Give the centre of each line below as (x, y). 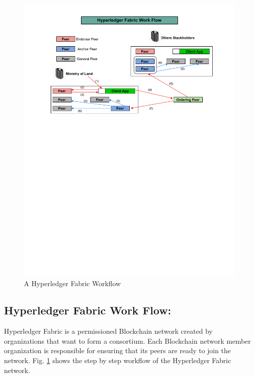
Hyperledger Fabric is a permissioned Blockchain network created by (108, 331)
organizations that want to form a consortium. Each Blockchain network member (127, 340)
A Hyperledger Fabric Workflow (72, 283)
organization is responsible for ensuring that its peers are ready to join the (118, 350)
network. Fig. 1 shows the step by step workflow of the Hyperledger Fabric (118, 360)
